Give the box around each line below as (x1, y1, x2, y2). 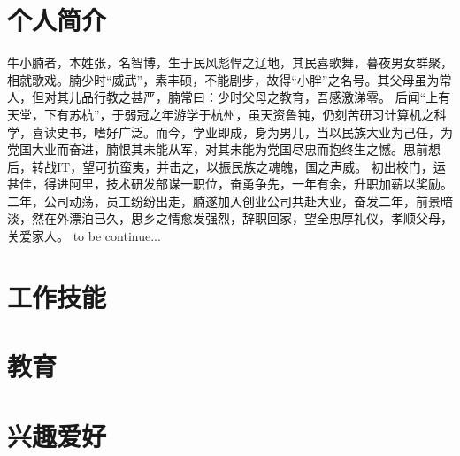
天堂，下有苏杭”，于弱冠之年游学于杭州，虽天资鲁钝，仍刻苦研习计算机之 (7, 104, 434, 123)
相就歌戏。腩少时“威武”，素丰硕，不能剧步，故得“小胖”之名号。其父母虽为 (7, 70, 440, 89)
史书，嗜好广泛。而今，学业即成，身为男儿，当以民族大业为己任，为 (56, 122, 453, 141)
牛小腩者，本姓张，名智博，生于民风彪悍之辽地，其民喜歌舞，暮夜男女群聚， (7, 53, 453, 72)
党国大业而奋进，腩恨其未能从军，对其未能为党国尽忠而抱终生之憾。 (7, 140, 403, 158)
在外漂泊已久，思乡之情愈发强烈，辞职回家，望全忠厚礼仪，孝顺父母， (43, 209, 453, 228)
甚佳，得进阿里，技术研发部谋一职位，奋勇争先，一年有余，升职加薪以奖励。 (7, 174, 453, 193)
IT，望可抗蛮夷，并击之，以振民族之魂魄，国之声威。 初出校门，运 (56, 157, 446, 175)
